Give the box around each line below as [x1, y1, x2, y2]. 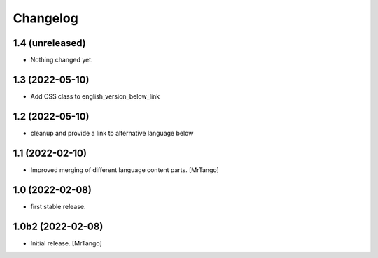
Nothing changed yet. [30, 56, 94, 64]
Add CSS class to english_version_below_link [30, 92, 160, 101]
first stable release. [30, 202, 87, 210]
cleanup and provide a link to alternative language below [30, 129, 194, 137]
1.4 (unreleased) [13, 37, 87, 49]
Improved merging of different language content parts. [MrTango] [30, 165, 220, 174]
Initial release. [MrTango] [30, 238, 103, 248]
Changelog [13, 10, 78, 26]
